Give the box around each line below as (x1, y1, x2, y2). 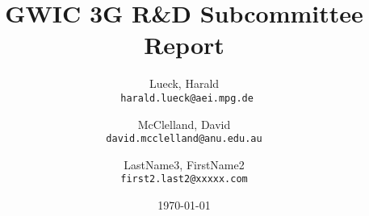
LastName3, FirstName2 (124, 156, 245, 172)
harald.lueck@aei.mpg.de (120, 92, 254, 104)
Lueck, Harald (149, 75, 220, 92)
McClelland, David (137, 115, 231, 132)
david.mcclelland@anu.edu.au (106, 133, 262, 145)
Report (144, 28, 224, 61)
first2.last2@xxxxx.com (120, 173, 248, 185)
